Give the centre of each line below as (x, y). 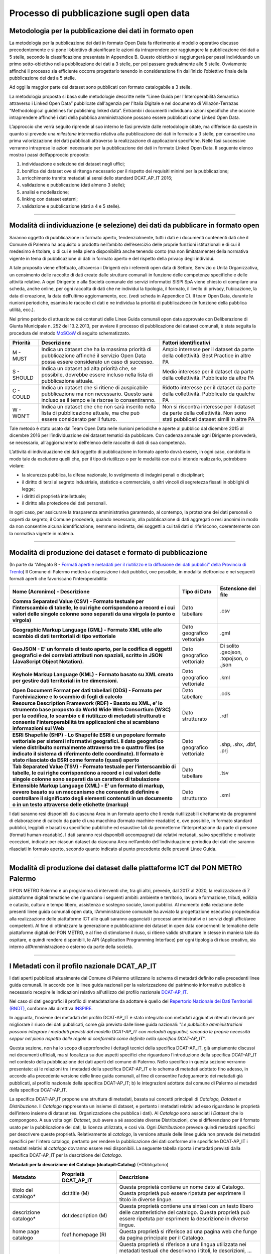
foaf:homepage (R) (84, 1235)
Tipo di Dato (197, 591)
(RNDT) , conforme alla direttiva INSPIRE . (51, 1008)
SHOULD (23, 378)
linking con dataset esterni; (50, 199)
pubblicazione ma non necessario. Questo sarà (97, 394)
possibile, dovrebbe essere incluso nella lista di (97, 375)
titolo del (23, 1190)
